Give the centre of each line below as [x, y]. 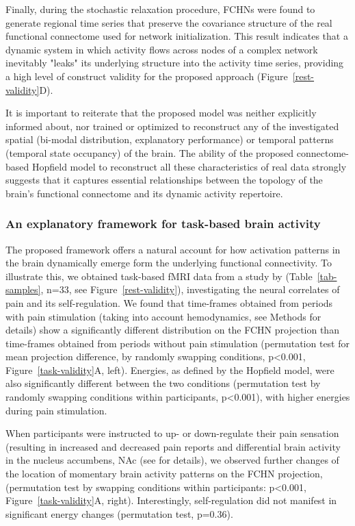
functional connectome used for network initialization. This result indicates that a [177, 36]
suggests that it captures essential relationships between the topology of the [164, 180]
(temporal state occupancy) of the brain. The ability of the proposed [150, 152]
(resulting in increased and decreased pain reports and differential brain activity [173, 446]
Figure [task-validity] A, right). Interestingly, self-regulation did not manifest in [171, 500]
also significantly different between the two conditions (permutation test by [163, 383]
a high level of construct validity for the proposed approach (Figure [147, 76]
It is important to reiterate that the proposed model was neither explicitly [161, 113]
